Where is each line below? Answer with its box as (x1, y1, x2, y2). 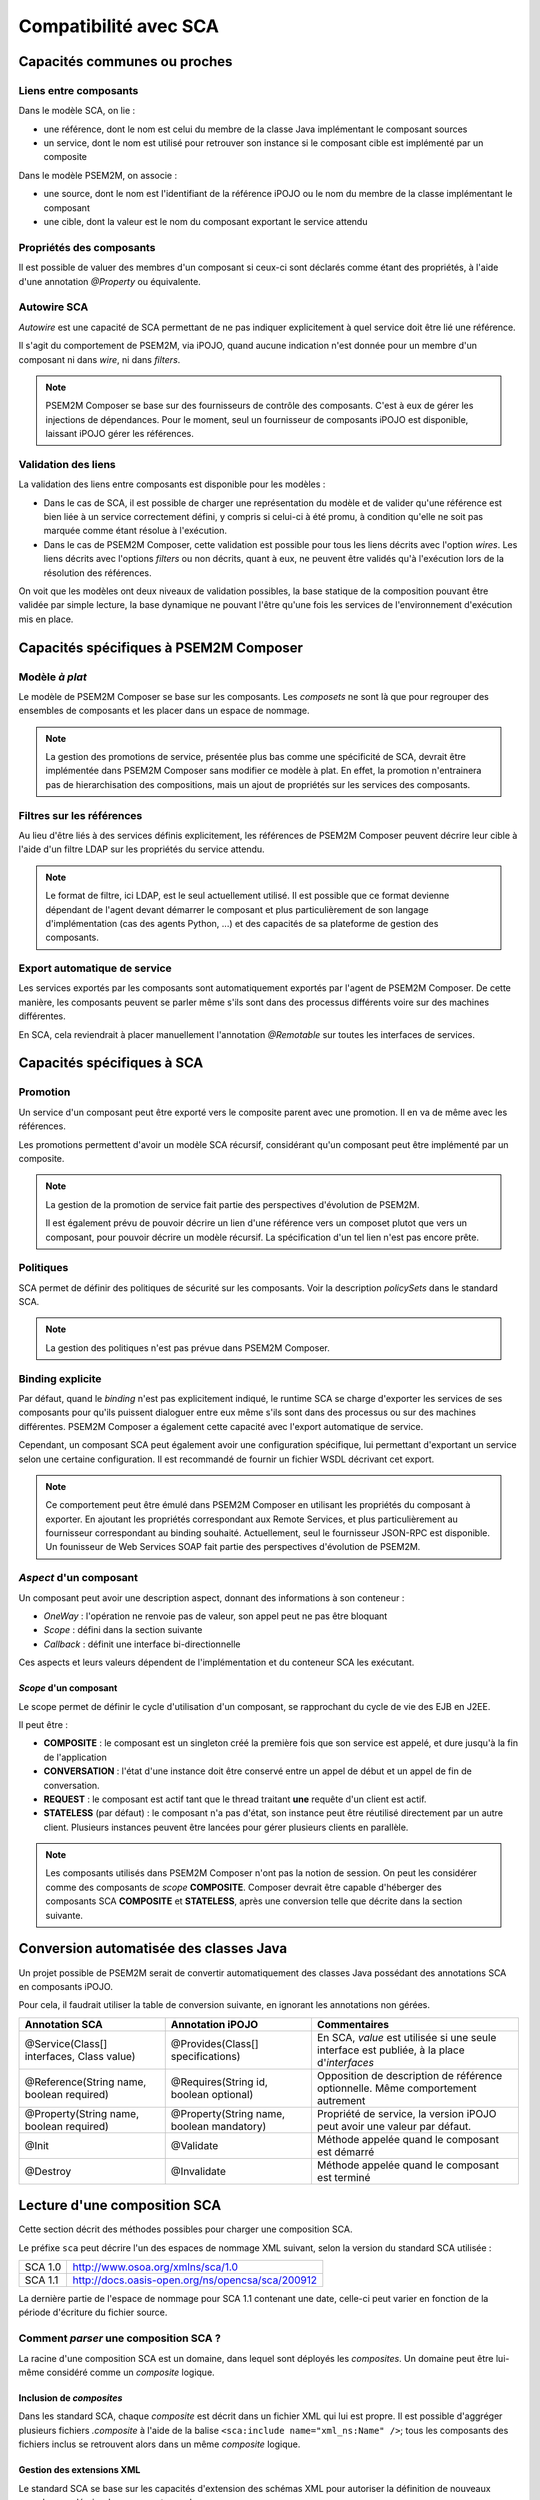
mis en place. (18, 613, 74, 625)
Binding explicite (18, 1371, 102, 1385)
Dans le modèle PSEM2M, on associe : (18, 169, 178, 181)
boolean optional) (170, 2087, 254, 2101)
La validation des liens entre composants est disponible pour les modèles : (18, 478, 326, 490)
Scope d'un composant (18, 1682, 118, 1694)
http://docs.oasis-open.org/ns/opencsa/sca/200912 (72, 2273, 318, 2287)
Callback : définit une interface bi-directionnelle (43, 1638, 241, 1650)
